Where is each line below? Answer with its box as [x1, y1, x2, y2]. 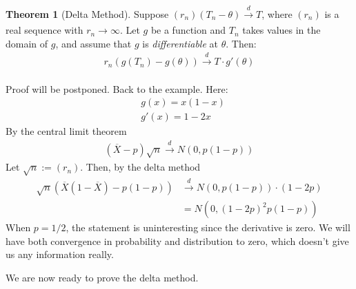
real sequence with [6, 23, 83, 37]
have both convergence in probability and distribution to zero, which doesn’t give [6, 233, 349, 248]
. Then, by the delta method [80, 160, 201, 174]
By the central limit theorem [6, 124, 127, 138]
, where [261, 6, 293, 21]
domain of [6, 36, 48, 50]
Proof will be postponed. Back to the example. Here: [6, 81, 228, 96]
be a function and [150, 23, 226, 37]
